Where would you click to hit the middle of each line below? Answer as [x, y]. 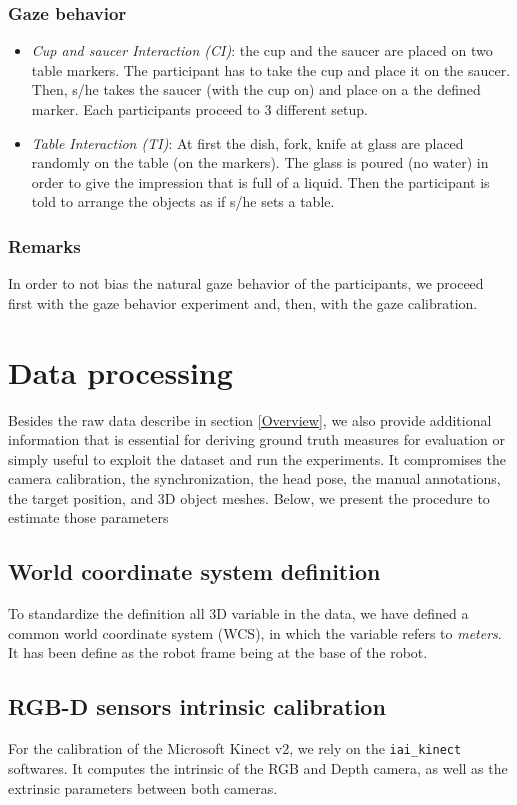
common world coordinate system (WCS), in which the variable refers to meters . [255, 632]
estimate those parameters [88, 517]
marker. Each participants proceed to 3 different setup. [199, 109]
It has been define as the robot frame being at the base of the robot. [218, 652]
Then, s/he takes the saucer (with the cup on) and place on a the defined [256, 89]
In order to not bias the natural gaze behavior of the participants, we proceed [246, 283]
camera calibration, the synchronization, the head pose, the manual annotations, [254, 478]
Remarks [44, 245]
